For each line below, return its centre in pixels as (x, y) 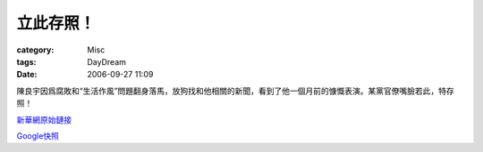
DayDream (107, 61)
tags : (26, 61)
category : (35, 50)
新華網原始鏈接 (44, 119)
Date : (27, 75)
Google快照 (38, 136)
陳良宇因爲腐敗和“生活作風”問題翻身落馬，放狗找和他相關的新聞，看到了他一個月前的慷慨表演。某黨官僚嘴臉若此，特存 (236, 91)
